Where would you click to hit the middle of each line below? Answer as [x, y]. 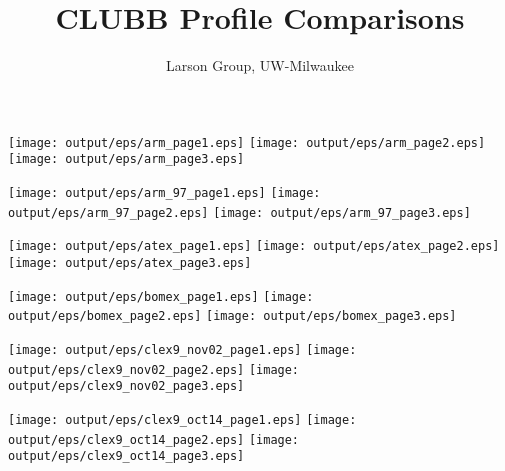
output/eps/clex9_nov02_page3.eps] [126, 386]
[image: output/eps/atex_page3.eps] [130, 263]
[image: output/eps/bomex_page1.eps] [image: [161, 296]
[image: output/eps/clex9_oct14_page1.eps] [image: [182, 419]
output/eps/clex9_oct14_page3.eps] [126, 456]
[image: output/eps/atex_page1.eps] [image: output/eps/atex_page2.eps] [254, 246]
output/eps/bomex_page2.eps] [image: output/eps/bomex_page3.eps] [232, 316]
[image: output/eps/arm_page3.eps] [126, 159]
